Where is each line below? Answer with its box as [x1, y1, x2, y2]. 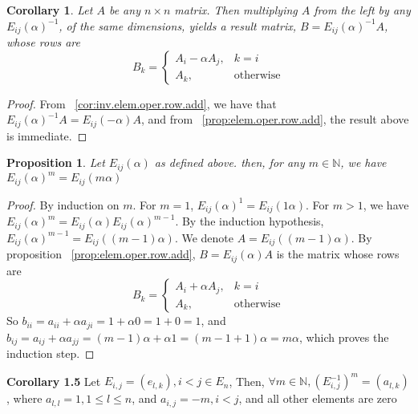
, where [6, 390, 43, 407]
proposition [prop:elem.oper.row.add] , [6, 246, 196, 262]
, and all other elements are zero [238, 390, 397, 407]
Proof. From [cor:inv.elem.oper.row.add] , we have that [6, 95, 277, 112]
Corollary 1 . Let [6, 2, 93, 18]
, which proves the [299, 328, 389, 345]
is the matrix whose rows [276, 246, 400, 262]
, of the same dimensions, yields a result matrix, [59, 17, 296, 34]
